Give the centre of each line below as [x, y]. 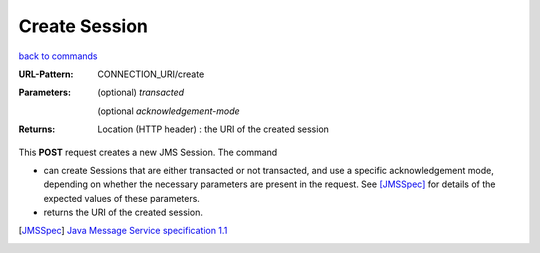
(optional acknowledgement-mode [168, 111]
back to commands [58, 56]
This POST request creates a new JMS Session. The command [148, 152]
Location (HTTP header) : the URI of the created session [213, 129]
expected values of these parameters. [121, 198]
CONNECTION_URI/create [151, 74]
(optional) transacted [141, 92]
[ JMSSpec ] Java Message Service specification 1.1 [123, 231]
